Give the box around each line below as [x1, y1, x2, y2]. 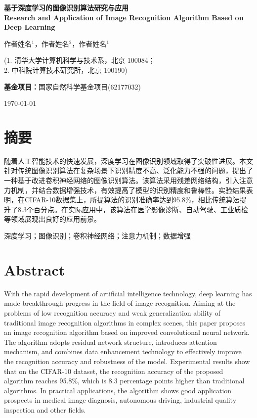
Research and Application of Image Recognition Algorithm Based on [4, 12, 244, 22]
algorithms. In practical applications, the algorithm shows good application [4, 385, 232, 395]
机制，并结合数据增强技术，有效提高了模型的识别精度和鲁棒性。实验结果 [10, 185, 246, 195]
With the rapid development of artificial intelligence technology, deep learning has [4, 288, 252, 298]
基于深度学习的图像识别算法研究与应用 [4, 2, 128, 12]
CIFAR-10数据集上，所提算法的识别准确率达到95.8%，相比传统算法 [24, 194, 240, 205]
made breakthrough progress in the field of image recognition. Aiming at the [4, 298, 236, 308]
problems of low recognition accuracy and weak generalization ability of [4, 307, 221, 318]
